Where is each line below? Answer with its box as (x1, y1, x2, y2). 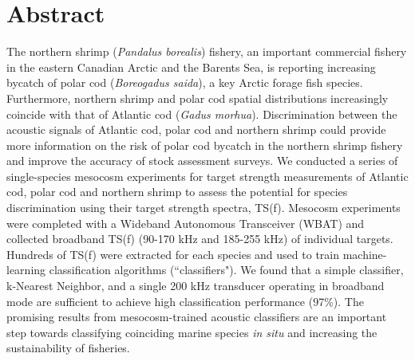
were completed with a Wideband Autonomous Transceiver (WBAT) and (6, 214, 365, 231)
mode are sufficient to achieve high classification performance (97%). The (6, 292, 364, 309)
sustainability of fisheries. (6, 339, 130, 356)
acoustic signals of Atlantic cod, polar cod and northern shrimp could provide (6, 121, 386, 138)
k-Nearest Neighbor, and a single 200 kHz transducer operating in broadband (6, 277, 385, 294)
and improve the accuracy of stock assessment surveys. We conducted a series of (6, 152, 398, 169)
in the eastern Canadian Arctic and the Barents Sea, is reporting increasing (6, 58, 376, 75)
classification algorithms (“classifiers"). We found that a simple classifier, (49, 261, 404, 278)
